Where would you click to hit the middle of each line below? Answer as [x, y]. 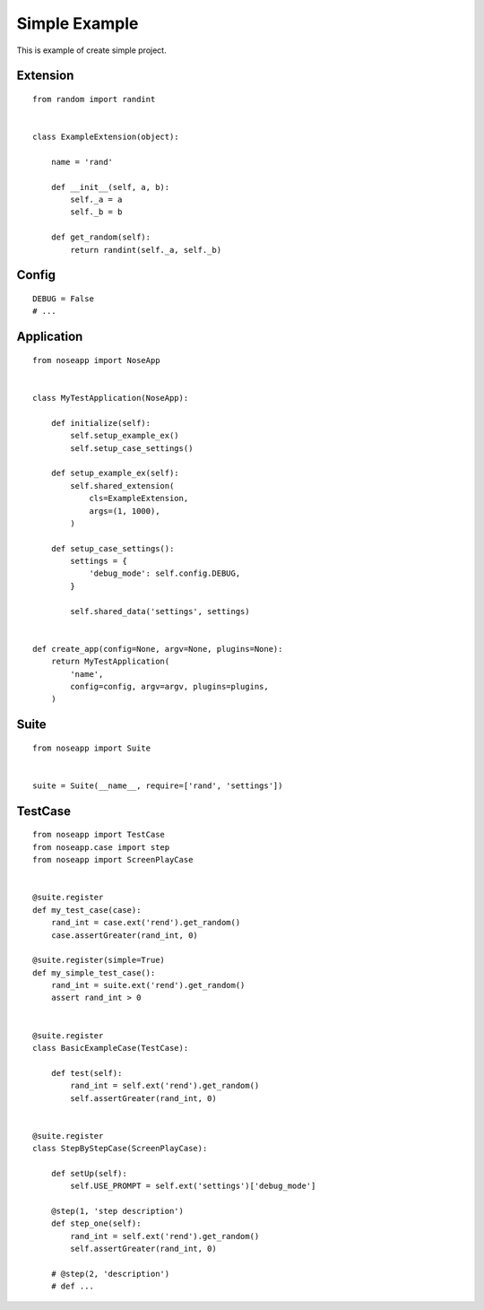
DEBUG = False [63, 299]
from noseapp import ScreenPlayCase [113, 860]
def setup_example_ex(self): [115, 473]
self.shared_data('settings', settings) [160, 611]
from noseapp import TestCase [99, 835]
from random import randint [94, 99]
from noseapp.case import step [101, 847]
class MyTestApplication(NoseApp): [111, 398]
